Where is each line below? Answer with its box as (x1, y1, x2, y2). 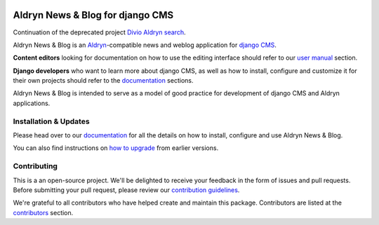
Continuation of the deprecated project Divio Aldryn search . (13, 28, 186, 36)
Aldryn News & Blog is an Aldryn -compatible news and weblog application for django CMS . (13, 41, 277, 49)
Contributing (13, 161, 58, 171)
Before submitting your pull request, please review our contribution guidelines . (13, 186, 240, 194)
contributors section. (13, 208, 74, 217)
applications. (13, 99, 51, 107)
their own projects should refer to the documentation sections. (13, 76, 194, 85)
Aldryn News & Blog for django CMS (13, 9, 174, 21)
